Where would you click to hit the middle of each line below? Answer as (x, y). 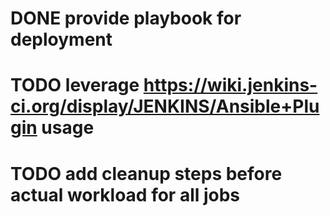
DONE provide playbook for (126, 18)
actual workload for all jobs (125, 194)
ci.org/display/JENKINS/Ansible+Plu (165, 106)
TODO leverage (75, 85)
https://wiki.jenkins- (230, 85)
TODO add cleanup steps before (146, 173)
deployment (61, 39)
